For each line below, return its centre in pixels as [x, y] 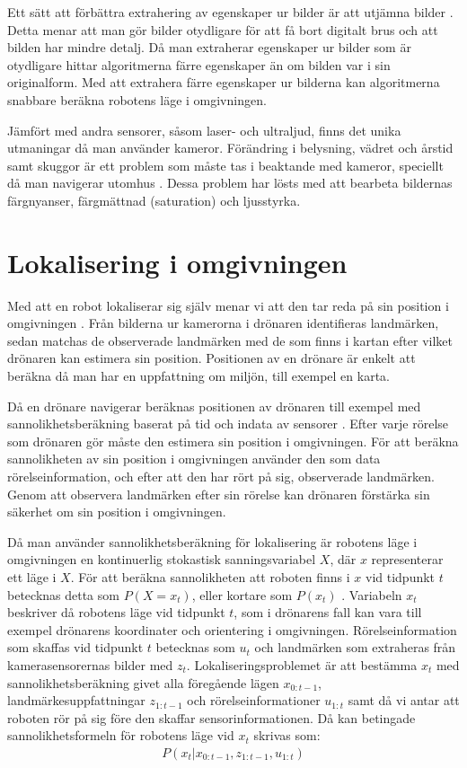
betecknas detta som [63, 594]
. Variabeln [372, 594]
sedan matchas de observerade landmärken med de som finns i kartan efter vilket [230, 340]
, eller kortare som [242, 594]
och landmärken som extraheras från [355, 647]
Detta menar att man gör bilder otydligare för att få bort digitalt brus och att [223, 29]
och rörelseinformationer [254, 700]
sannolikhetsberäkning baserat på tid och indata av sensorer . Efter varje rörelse [228, 424]
